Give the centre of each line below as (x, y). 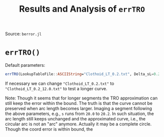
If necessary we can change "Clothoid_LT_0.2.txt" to (60, 83)
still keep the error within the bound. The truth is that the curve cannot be (79, 103)
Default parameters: (25, 65)
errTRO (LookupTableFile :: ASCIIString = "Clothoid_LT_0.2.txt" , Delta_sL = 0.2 (83, 74)
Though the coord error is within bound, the (49, 129)
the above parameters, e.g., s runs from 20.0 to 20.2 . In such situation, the (80, 114)
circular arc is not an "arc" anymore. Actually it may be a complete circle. (78, 124)
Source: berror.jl (23, 34)
